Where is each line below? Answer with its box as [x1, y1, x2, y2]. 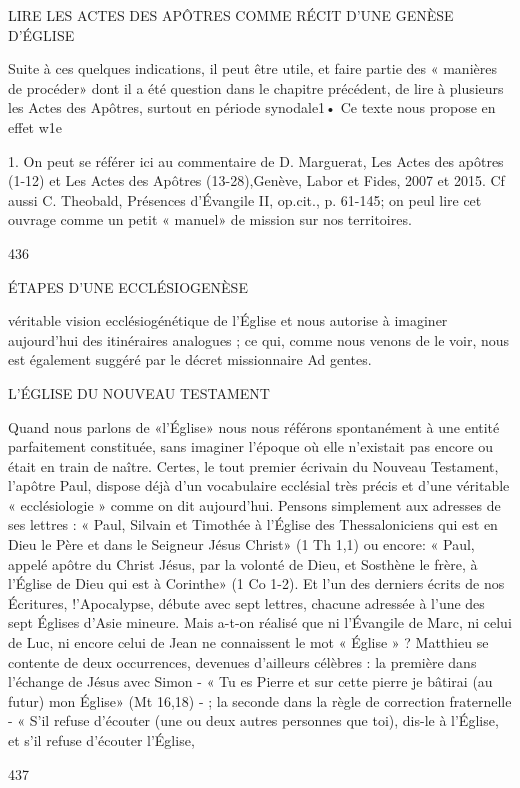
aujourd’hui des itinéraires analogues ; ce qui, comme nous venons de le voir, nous [8, 329, 510, 350]
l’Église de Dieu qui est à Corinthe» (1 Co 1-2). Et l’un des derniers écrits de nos [8, 573, 505, 594]
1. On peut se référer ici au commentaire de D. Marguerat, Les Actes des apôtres [8, 150, 504, 171]
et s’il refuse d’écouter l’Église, [8, 730, 195, 750]
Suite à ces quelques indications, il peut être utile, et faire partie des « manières [8, 58, 497, 79]
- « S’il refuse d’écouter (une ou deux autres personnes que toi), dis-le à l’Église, [8, 710, 499, 731]
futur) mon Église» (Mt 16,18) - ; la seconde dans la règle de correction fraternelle [8, 690, 512, 711]
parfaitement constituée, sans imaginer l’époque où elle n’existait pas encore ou [8, 436, 494, 457]
